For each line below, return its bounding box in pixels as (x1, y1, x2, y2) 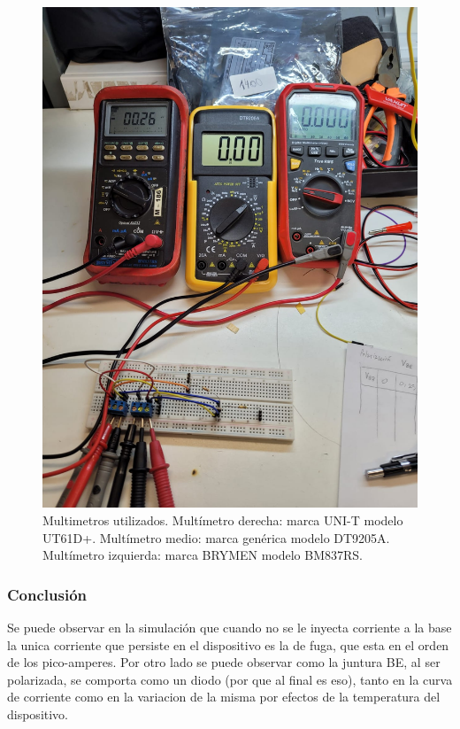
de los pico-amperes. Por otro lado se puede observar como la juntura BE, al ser (7, 653, 441, 671)
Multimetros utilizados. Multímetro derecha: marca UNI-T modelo (42, 510, 403, 529)
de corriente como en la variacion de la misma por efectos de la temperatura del (7, 687, 441, 706)
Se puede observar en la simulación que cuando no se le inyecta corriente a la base (7, 617, 452, 636)
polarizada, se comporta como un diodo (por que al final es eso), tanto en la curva (7, 670, 453, 688)
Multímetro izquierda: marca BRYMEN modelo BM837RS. (42, 546, 363, 564)
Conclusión (7, 583, 87, 605)
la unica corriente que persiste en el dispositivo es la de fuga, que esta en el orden (7, 635, 449, 654)
